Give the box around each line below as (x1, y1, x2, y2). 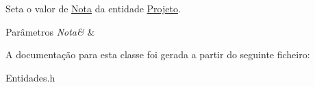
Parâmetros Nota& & (5, 24, 95, 38)
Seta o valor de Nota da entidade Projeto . (5, 1, 181, 15)
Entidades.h (5, 70, 55, 84)
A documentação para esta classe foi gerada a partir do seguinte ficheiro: (5, 47, 310, 62)
